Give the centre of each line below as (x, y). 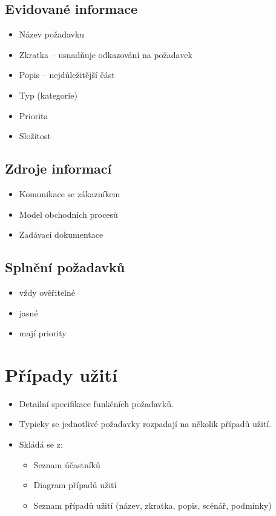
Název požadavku (52, 34)
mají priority (43, 333)
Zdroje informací (58, 168)
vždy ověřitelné (47, 292)
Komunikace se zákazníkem (70, 193)
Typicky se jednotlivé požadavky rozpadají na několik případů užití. (145, 424)
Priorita (34, 115)
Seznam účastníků (67, 464)
